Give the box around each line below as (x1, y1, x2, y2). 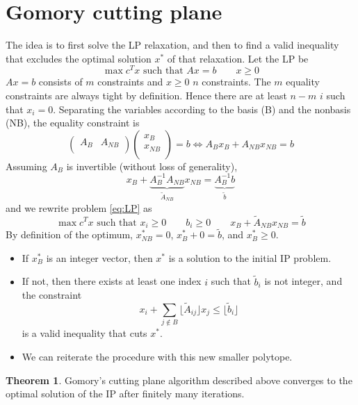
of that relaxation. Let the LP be (167, 51, 309, 65)
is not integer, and (264, 274, 343, 288)
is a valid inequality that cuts (22, 326, 147, 340)
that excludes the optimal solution (6, 51, 152, 65)
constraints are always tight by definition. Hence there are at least (6, 88, 287, 102)
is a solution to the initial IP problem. (168, 250, 332, 265)
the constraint (22, 288, 82, 302)
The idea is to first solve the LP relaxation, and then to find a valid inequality (6, 38, 339, 52)
